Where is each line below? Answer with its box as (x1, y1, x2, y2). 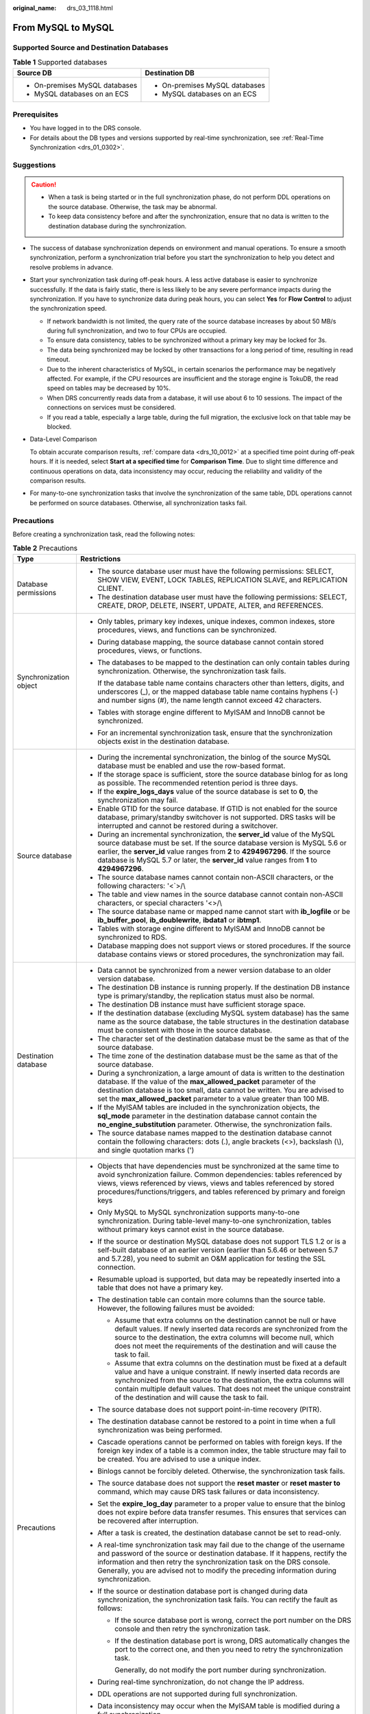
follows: (97, 1603, 123, 1613)
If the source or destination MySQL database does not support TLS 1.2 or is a (97, 1236, 346, 1246)
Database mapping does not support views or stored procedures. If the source (97, 941, 351, 950)
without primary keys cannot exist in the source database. (97, 1224, 284, 1234)
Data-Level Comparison (29, 435, 97, 444)
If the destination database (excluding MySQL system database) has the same (97, 1008, 349, 1017)
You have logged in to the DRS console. (29, 124, 142, 132)
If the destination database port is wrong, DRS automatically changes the (114, 1636, 350, 1645)
